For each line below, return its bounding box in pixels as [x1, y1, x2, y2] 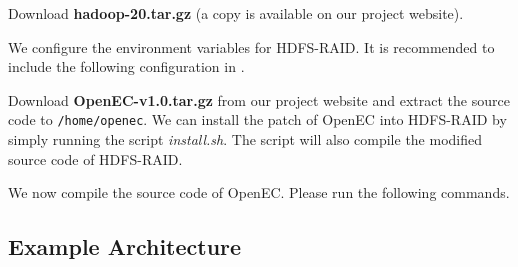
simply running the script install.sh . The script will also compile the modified [8, 129, 483, 150]
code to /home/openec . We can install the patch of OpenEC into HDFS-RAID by [8, 109, 507, 130]
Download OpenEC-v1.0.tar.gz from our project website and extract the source [8, 89, 510, 110]
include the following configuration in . [8, 56, 245, 77]
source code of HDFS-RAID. [8, 148, 183, 169]
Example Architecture [8, 231, 242, 262]
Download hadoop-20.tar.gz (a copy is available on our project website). [8, 3, 464, 23]
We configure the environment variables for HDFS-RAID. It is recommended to [8, 36, 495, 57]
